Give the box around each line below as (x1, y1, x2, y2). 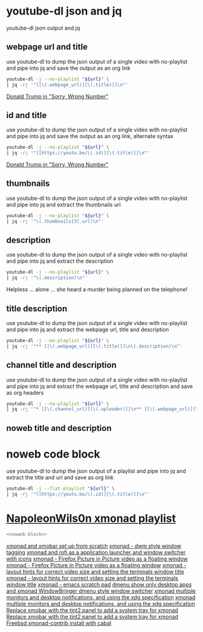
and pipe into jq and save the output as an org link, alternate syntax (6, 133, 174, 140)
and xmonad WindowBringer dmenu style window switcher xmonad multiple (6, 587, 196, 594)
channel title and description (6, 360, 117, 370)
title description (6, 303, 68, 314)
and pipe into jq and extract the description (6, 257, 114, 265)
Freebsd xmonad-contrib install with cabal (6, 619, 112, 627)
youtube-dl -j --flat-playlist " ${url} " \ (6, 486, 115, 492)
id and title (6, 110, 47, 120)
